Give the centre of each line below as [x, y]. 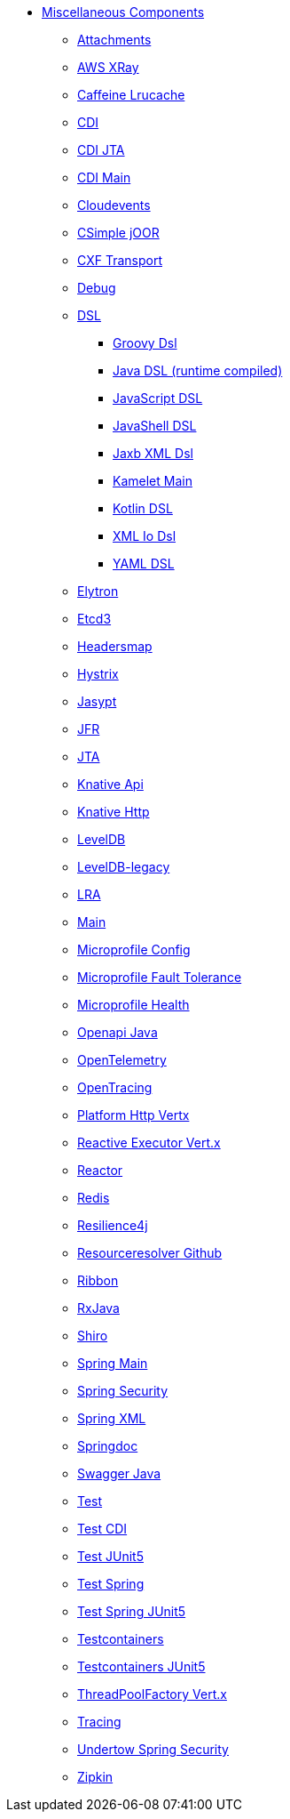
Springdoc [108, 1446]
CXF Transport [120, 260]
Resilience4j [113, 1225]
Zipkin [95, 1777]
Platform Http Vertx [133, 1115]
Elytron [98, 591]
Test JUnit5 [110, 1556]
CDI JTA [101, 150]
